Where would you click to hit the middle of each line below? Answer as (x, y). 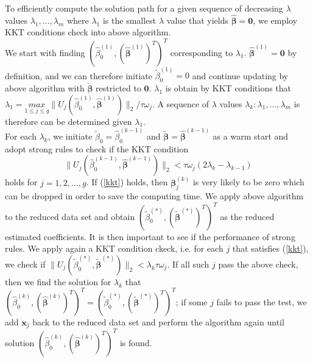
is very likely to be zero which (248, 182)
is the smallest (129, 20)
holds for (21, 182)
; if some (192, 301)
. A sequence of (181, 103)
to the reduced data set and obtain (70, 216)
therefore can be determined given (69, 121)
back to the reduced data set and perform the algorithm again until (158, 321)
